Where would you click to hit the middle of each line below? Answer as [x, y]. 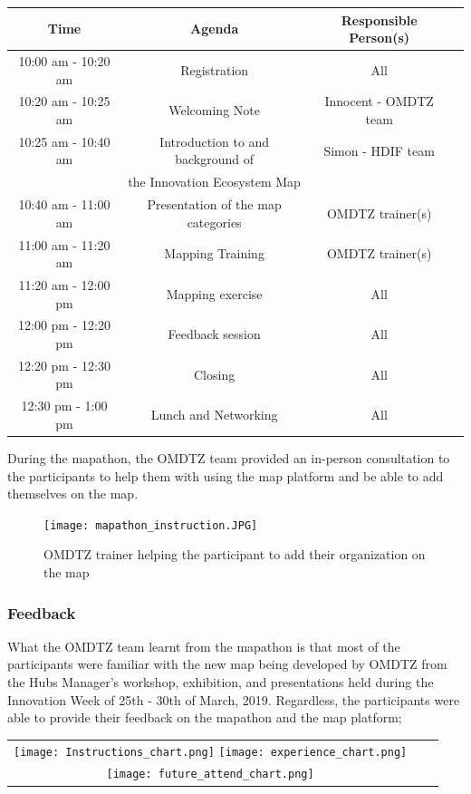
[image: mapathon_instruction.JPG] [151, 525]
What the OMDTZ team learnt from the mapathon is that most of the [204, 646]
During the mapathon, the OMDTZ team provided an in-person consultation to [229, 457]
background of [215, 159]
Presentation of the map [214, 204]
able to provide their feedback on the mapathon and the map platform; [205, 717]
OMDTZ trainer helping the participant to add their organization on [235, 554]
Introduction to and [215, 141]
